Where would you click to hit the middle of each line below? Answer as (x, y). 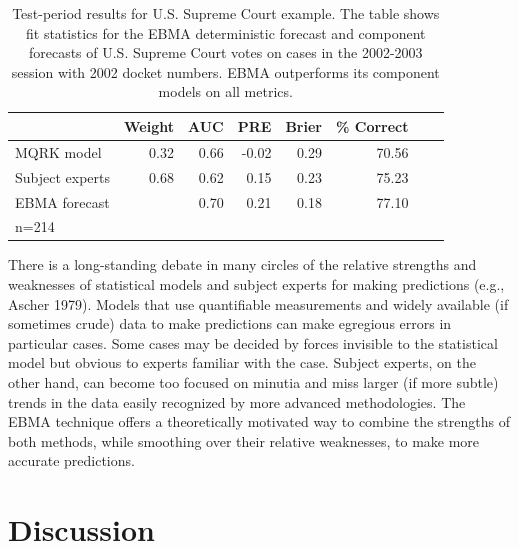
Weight (149, 125)
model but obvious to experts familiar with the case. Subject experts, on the (242, 362)
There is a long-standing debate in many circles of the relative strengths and (242, 264)
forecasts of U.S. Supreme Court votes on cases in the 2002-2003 (225, 52)
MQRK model (58, 151)
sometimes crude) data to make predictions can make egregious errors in (230, 323)
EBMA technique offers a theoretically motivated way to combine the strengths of (259, 421)
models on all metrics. (225, 91)
